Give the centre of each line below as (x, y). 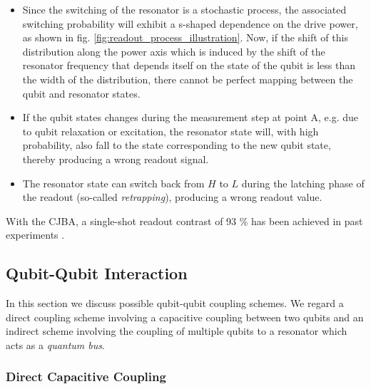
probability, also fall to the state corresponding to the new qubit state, (177, 145)
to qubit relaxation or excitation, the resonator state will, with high (171, 131)
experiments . (35, 235)
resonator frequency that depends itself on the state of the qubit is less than (189, 65)
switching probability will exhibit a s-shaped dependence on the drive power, (190, 23)
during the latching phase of (303, 183)
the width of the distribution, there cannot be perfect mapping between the (188, 79)
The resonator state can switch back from (113, 183)
